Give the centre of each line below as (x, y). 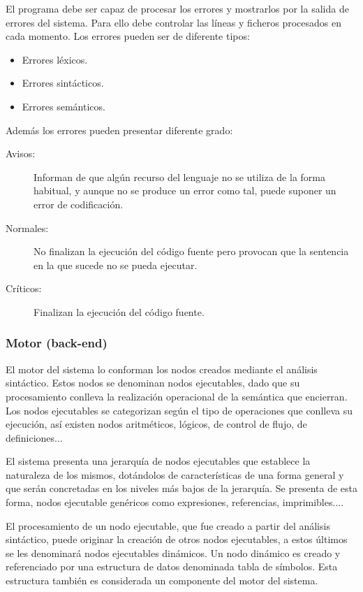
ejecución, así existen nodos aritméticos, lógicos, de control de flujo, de (156, 424)
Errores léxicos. (55, 59)
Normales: (27, 228)
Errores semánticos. (64, 106)
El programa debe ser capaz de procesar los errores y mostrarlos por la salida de (177, 8)
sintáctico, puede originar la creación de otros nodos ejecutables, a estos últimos (177, 539)
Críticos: (24, 288)
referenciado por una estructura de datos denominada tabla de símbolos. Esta (172, 566)
